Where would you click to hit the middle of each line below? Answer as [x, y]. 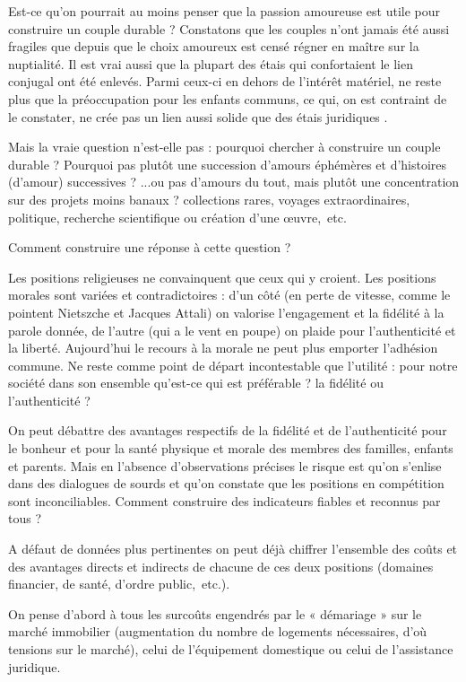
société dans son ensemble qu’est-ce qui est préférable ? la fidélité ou [196, 383]
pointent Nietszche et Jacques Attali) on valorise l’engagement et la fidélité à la [226, 312]
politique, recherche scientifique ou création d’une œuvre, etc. [177, 217]
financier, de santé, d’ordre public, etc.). [119, 584]
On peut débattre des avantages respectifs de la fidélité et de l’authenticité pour [228, 430]
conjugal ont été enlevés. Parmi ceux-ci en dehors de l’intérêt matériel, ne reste [225, 81]
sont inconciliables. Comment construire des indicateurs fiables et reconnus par [224, 500]
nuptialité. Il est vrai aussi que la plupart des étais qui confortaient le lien [211, 63]
